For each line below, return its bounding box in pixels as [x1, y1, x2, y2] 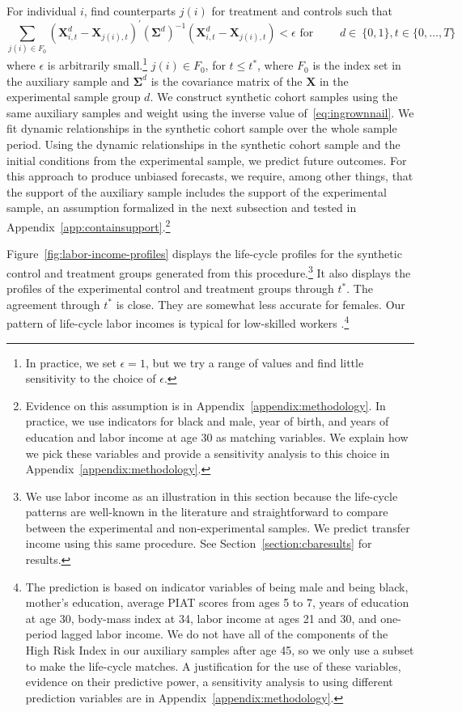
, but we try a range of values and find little [145, 354, 364, 371]
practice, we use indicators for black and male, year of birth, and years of [25, 413, 389, 430]
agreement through [6, 295, 100, 312]
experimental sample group [6, 88, 141, 105]
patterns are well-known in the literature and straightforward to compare [25, 503, 388, 520]
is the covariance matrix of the [150, 72, 303, 89]
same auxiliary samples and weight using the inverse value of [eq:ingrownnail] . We [6, 104, 414, 121]
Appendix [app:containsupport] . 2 [6, 216, 171, 235]
